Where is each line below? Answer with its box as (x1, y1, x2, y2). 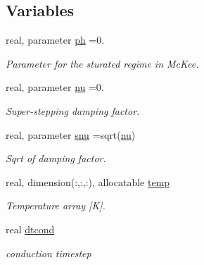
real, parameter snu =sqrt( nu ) (6, 127, 136, 142)
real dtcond (6, 221, 55, 236)
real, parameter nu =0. (6, 80, 104, 94)
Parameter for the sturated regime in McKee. (6, 56, 199, 70)
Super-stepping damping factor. (6, 103, 140, 118)
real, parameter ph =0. (6, 32, 105, 47)
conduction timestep (6, 245, 91, 260)
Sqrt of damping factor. (6, 151, 106, 166)
